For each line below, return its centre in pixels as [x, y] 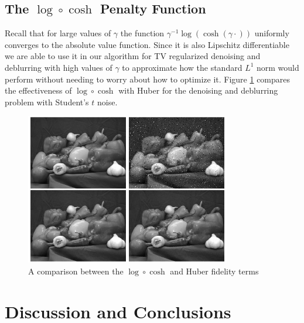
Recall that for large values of [58, 33]
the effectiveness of [38, 90]
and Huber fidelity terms [214, 271]
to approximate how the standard [182, 67]
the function [142, 33]
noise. [107, 102]
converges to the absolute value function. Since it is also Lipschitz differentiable [147, 44]
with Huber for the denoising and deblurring [198, 90]
